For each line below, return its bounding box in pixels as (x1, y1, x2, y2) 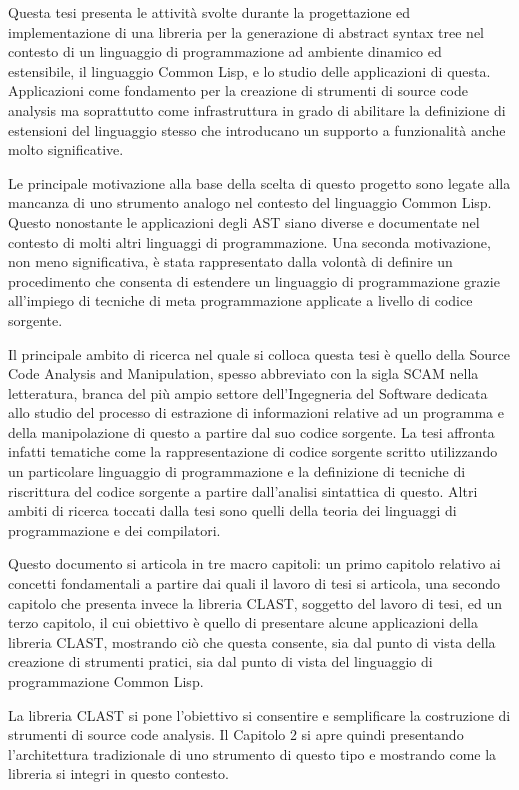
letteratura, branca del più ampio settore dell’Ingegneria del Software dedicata (8, 382, 488, 403)
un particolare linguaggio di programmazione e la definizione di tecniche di (8, 461, 466, 482)
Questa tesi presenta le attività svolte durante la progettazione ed (8, 2, 411, 22)
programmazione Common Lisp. (8, 671, 204, 691)
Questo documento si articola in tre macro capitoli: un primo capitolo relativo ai (8, 553, 501, 574)
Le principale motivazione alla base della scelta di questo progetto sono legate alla (8, 172, 511, 193)
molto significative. (8, 139, 124, 160)
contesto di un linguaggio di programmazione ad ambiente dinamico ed (8, 41, 442, 62)
